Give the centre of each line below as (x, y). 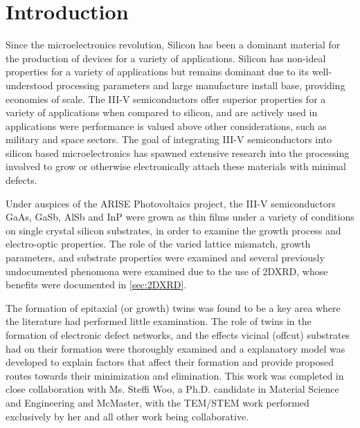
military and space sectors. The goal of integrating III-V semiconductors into (169, 139)
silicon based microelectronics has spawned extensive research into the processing (178, 152)
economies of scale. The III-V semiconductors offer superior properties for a (166, 99)
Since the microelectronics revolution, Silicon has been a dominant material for (173, 45)
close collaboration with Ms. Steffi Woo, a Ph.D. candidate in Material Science (172, 389)
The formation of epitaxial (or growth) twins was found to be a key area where (173, 307)
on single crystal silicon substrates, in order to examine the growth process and (173, 230)
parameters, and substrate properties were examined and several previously (165, 258)
